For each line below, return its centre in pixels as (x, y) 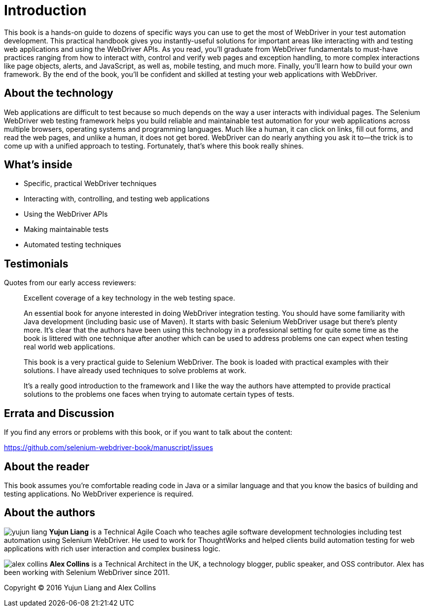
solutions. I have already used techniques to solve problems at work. (135, 371)
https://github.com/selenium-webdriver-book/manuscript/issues (109, 448)
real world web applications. (70, 347)
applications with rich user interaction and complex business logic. (112, 548)
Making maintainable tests (66, 229)
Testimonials (36, 264)
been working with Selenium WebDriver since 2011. (87, 572)
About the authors (50, 513)
